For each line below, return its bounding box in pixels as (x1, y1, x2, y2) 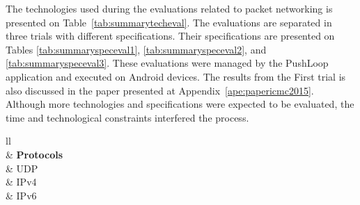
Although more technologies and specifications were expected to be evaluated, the (6, 97, 354, 111)
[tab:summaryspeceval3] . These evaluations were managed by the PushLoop (6, 56, 329, 70)
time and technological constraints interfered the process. (6, 110, 249, 124)
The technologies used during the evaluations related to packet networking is (6, 1, 333, 15)
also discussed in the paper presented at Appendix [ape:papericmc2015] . (6, 83, 314, 97)
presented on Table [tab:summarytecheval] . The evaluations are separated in (6, 15, 332, 29)
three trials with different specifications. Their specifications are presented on (6, 28, 335, 43)
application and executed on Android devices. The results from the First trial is (6, 69, 346, 83)
